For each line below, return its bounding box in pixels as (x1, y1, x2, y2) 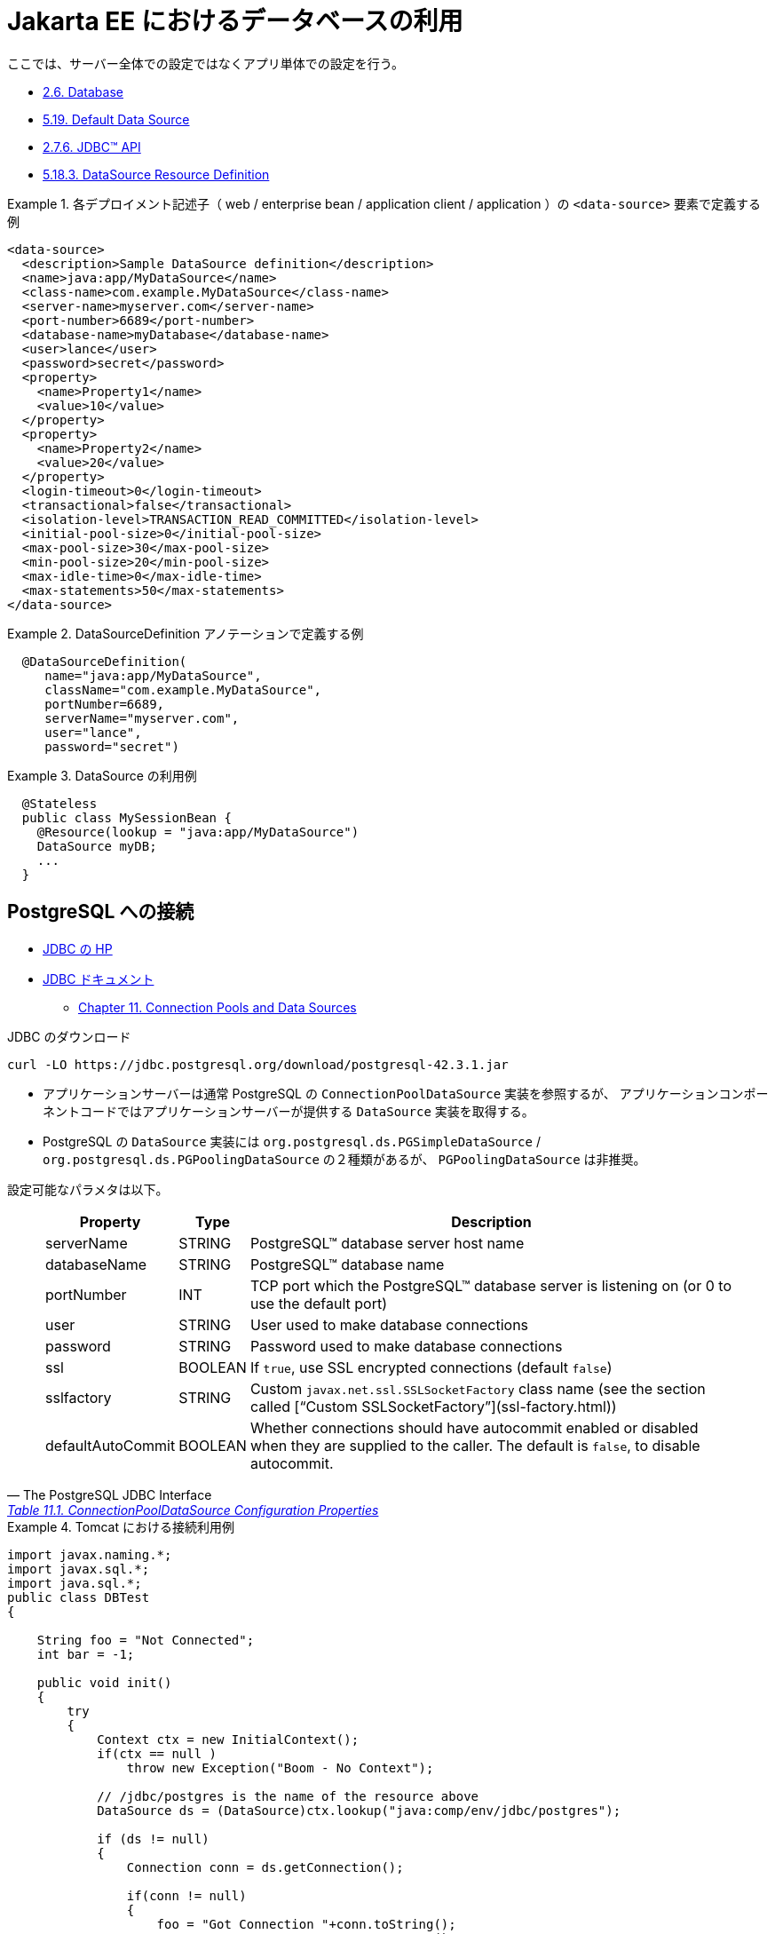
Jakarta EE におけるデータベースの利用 (7, 6, 463, 36)
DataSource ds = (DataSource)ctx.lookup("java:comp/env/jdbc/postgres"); (97, 1803, 621, 1818)
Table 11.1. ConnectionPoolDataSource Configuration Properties (7, 1502, 379, 1518)
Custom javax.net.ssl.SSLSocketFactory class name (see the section (249, 1379, 706, 1398)
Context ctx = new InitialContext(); (97, 1732, 360, 1747)
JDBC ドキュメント (43, 971, 154, 987)
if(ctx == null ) (97, 1746, 217, 1761)
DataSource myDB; (36, 838, 157, 853)
